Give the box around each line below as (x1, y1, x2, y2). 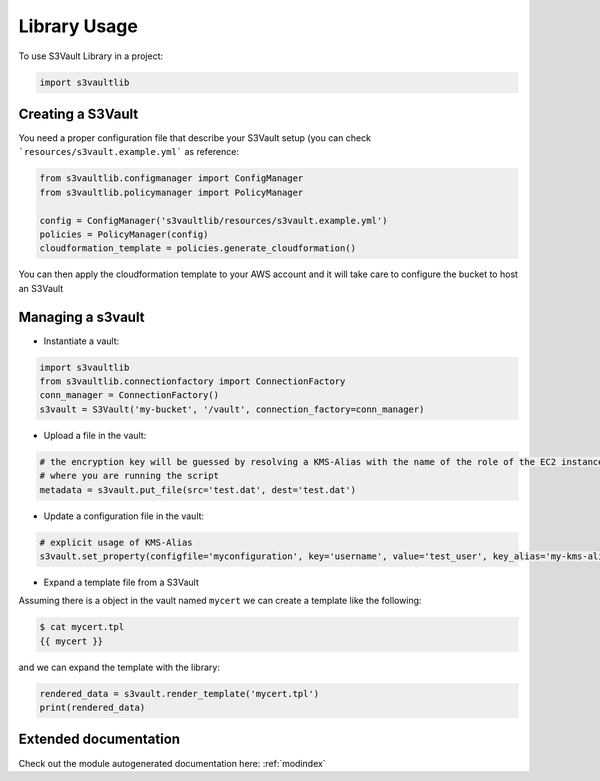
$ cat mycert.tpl (39, 621, 125, 633)
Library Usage (18, 15, 139, 37)
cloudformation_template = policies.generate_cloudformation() (39, 243, 357, 254)
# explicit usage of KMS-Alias (39, 536, 194, 548)
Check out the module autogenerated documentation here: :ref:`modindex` (18, 757, 326, 769)
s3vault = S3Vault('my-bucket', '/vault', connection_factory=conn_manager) (39, 403, 425, 415)
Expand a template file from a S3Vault (43, 576, 200, 588)
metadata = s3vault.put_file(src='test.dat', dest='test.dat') (39, 484, 357, 495)
